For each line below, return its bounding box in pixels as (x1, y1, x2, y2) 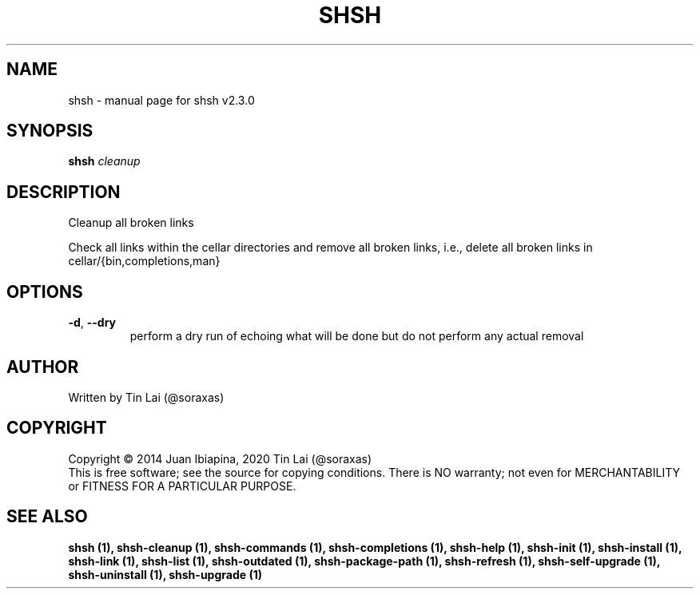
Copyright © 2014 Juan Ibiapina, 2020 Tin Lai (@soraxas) (68, 451, 372, 466)
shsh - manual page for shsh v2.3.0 (68, 93, 255, 107)
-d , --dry (68, 315, 117, 330)
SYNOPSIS (6, 121, 93, 141)
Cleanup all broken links (68, 216, 194, 230)
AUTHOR (6, 356, 79, 377)
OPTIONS (6, 281, 83, 302)
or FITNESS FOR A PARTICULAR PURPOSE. (68, 478, 296, 493)
